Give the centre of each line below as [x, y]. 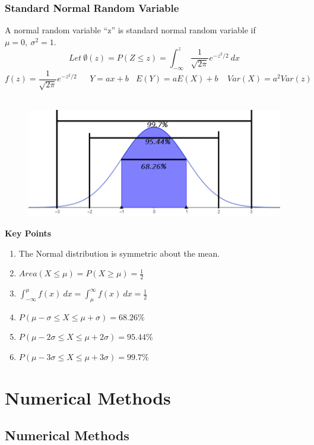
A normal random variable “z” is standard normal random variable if [130, 30]
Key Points [28, 233]
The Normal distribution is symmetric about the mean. [119, 253]
